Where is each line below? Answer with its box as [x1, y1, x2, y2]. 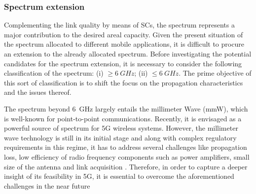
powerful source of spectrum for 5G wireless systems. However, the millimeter [4, 123, 238, 133]
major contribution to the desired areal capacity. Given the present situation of [4, 29, 243, 39]
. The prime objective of [179, 68, 252, 78]
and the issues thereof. [4, 87, 72, 97]
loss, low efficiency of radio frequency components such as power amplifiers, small [4, 151, 250, 162]
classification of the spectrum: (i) [4, 68, 104, 78]
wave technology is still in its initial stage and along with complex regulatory [4, 132, 237, 142]
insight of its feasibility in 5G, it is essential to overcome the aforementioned [4, 171, 234, 181]
